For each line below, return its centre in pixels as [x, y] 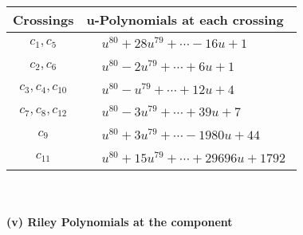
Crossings [43, 20]
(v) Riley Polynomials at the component [120, 222]
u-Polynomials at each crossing [185, 20]
